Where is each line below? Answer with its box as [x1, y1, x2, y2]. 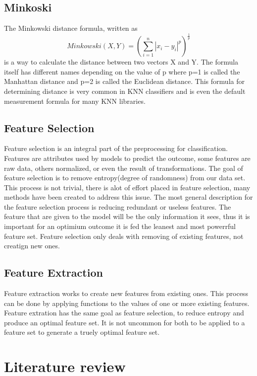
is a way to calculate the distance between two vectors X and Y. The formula [4, 57, 239, 67]
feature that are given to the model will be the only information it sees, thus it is [4, 211, 250, 222]
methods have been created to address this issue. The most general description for [4, 192, 253, 202]
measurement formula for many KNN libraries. [4, 95, 146, 106]
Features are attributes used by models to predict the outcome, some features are [4, 152, 251, 163]
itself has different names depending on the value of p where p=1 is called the [4, 66, 240, 76]
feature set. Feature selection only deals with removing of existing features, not [4, 230, 244, 241]
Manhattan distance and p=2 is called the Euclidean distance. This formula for [4, 76, 245, 86]
